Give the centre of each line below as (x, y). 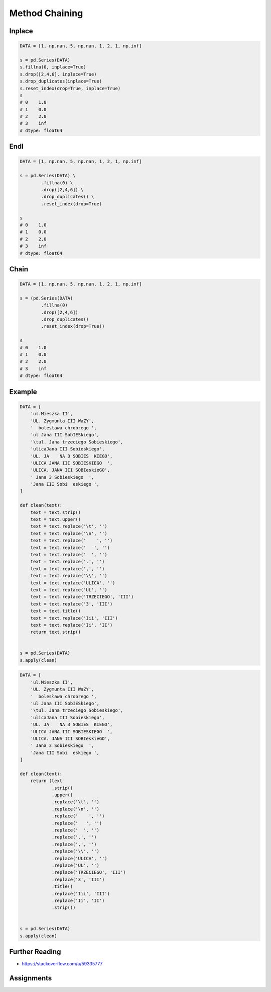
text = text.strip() (56, 512)
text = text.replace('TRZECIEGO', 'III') (82, 597)
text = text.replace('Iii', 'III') (74, 618)
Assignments (31, 978)
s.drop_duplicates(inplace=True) (61, 81)
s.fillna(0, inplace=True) (53, 67)
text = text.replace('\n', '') (69, 533)
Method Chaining (46, 13)
